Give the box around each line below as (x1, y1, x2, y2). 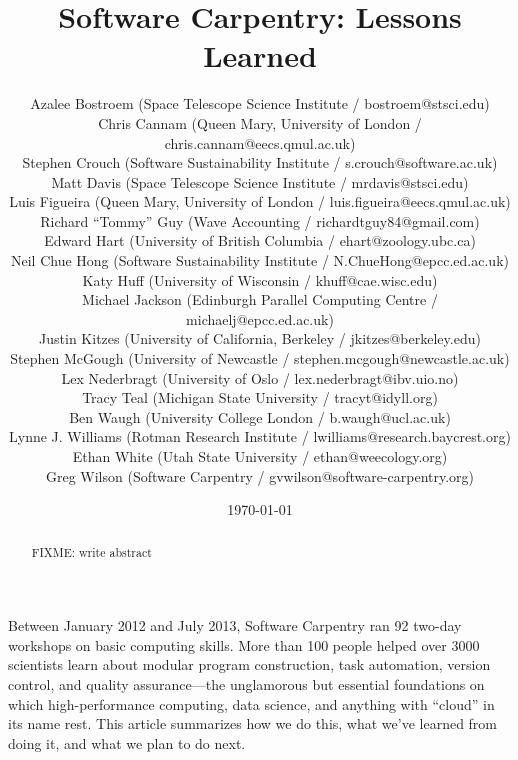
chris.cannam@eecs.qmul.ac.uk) (164, 132, 356, 153)
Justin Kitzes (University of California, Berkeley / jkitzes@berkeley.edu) (39, 328, 481, 349)
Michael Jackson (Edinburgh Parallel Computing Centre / (82, 289, 438, 310)
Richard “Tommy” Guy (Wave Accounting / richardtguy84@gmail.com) (40, 210, 480, 231)
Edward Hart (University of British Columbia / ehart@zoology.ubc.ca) (44, 230, 476, 251)
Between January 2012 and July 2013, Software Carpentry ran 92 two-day (8, 615, 462, 636)
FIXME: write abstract (31, 543, 152, 560)
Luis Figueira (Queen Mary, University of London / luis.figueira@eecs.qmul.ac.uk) (9, 191, 511, 212)
